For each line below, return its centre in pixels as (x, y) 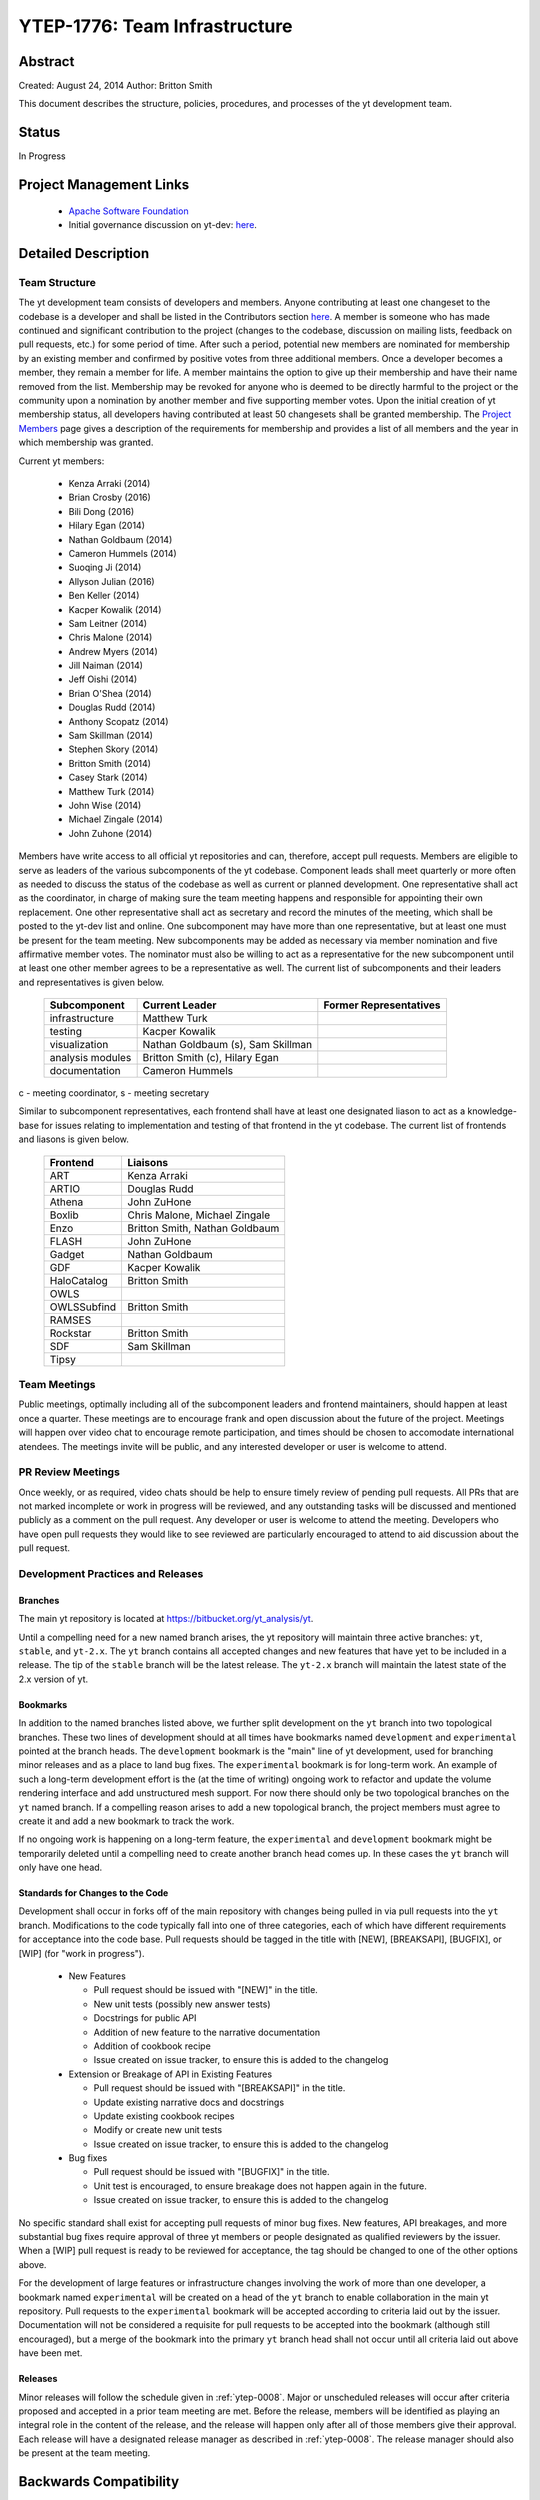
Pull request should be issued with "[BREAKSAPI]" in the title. (219, 2088)
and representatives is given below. (91, 982)
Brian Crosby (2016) (110, 497)
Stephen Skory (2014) (113, 749)
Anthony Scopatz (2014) (118, 721)
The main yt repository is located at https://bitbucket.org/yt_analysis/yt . (166, 1619)
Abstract (46, 61)
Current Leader (179, 1005)
